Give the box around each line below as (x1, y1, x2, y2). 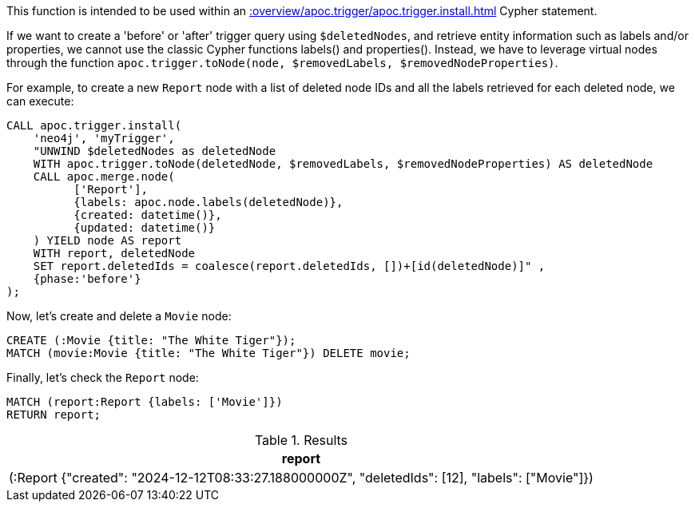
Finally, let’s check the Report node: (6, 371, 199, 384)
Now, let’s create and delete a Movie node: (6, 309, 232, 323)
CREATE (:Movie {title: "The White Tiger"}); (6, 334, 296, 347)
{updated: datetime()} (73, 221, 216, 234)
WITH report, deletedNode (33, 247, 196, 260)
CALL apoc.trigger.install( (6, 119, 182, 132)
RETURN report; (6, 408, 101, 421)
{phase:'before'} (33, 272, 141, 285)
